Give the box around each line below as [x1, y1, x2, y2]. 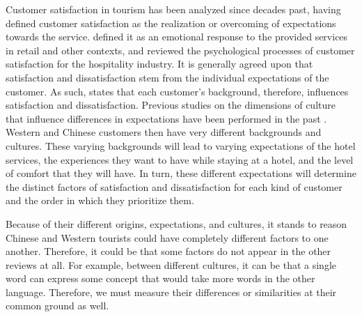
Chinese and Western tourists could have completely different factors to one [6, 230, 329, 245]
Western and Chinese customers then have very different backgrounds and [6, 125, 322, 139]
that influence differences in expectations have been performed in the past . [6, 111, 327, 125]
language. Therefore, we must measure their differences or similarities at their [6, 284, 337, 299]
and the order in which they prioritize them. [6, 193, 194, 208]
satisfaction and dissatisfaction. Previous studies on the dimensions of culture [6, 98, 336, 112]
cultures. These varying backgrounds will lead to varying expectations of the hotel [6, 138, 356, 153]
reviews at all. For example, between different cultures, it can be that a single [6, 257, 336, 272]
